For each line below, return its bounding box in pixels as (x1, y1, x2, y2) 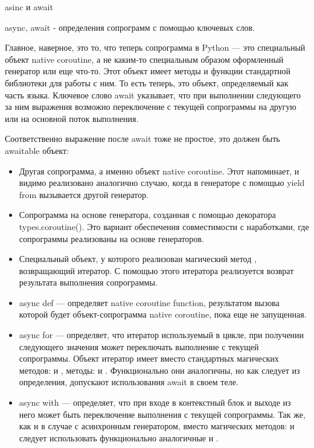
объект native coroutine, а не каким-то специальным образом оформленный (5, 53, 284, 65)
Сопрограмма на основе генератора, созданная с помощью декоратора (19, 208, 276, 221)
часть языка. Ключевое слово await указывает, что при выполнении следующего (5, 88, 301, 101)
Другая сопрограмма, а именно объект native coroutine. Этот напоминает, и (19, 164, 300, 177)
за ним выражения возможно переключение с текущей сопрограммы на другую (5, 100, 296, 113)
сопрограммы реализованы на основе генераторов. (19, 232, 204, 245)
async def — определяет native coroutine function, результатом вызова (19, 296, 280, 309)
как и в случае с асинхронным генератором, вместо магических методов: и (19, 420, 295, 432)
